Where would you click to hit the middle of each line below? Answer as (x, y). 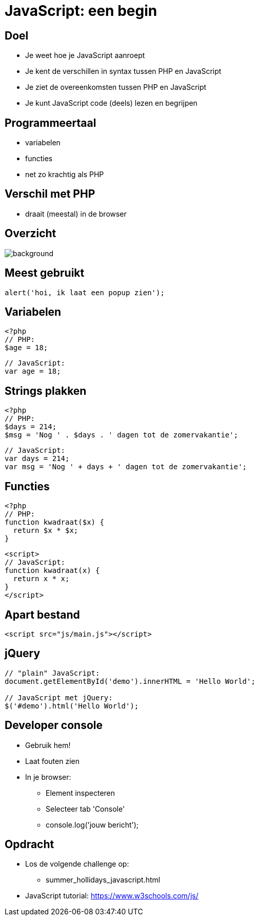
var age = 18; (33, 371)
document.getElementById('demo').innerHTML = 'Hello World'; (130, 681)
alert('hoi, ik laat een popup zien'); (85, 292)
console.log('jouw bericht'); (92, 825)
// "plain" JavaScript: (52, 673)
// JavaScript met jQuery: (59, 697)
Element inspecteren (81, 793)
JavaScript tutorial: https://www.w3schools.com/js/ (112, 896)
